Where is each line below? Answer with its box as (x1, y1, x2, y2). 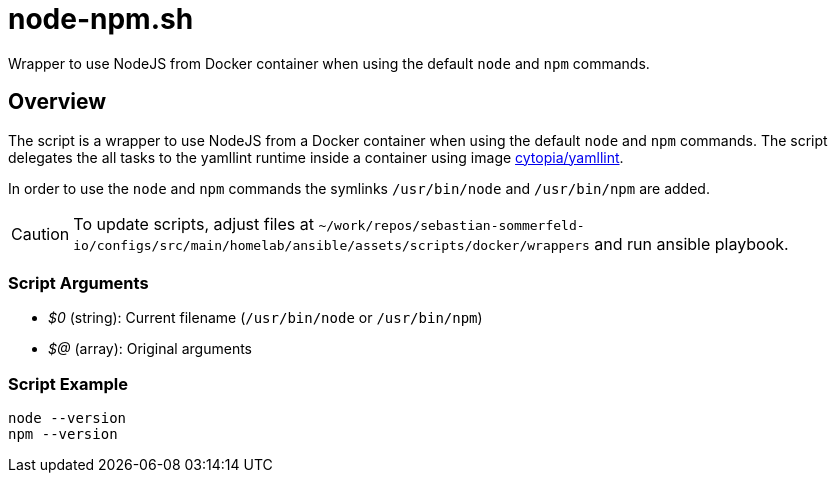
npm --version (8, 426, 118, 443)
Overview (8, 89, 107, 115)
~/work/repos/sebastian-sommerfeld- (318, 217, 585, 233)
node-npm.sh (8, 2, 194, 36)
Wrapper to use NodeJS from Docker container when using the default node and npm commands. (8, 54, 650, 72)
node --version (8, 410, 127, 427)
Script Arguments (8, 272, 149, 293)
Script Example (8, 373, 128, 394)
